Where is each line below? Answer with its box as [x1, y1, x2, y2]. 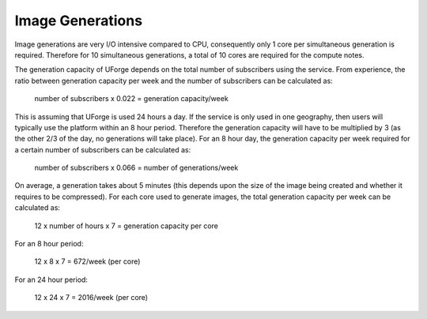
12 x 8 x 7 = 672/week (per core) [34, 257, 141, 266]
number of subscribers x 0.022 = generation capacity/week [34, 94, 229, 103]
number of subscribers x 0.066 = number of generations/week [34, 163, 239, 173]
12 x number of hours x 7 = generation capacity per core [34, 221, 219, 231]
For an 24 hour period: [14, 275, 89, 284]
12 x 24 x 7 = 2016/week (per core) [34, 293, 149, 302]
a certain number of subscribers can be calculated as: [14, 144, 191, 154]
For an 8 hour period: [14, 239, 84, 249]
